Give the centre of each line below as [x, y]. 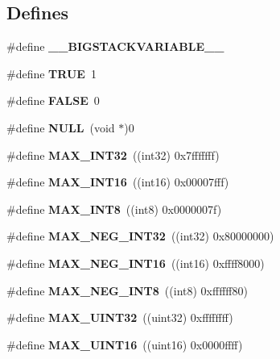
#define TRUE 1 [51, 73]
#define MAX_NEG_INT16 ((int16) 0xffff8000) [136, 263]
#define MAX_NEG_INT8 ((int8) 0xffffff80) [127, 290]
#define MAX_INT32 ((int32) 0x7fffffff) [113, 154]
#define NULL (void [61, 127]
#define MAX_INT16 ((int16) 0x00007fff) [118, 182]
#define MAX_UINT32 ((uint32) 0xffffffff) [120, 317]
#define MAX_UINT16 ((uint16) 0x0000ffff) [125, 344]
